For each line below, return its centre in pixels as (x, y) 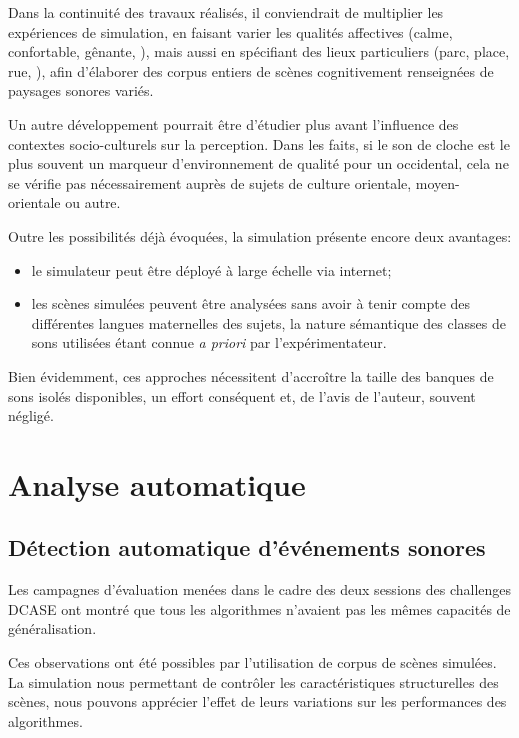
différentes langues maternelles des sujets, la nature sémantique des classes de (268, 322)
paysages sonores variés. (81, 90)
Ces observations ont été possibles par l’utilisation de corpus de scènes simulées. (252, 662)
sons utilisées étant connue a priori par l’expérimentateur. (209, 342)
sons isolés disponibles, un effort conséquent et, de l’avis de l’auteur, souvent (242, 395)
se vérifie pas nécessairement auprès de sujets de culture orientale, (210, 182)
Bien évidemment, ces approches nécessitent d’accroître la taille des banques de (251, 375)
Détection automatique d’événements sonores (247, 547)
